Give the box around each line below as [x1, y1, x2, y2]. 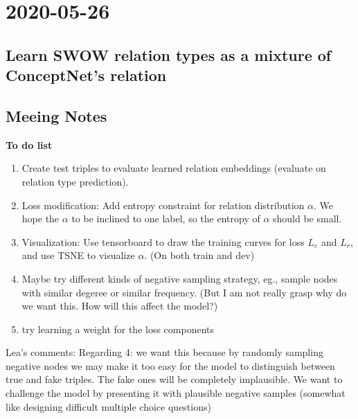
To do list [6, 137, 53, 152]
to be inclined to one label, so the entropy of [71, 211, 260, 226]
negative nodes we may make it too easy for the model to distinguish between [6, 358, 335, 373]
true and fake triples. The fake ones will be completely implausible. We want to [6, 372, 343, 386]
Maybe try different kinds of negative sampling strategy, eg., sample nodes [21, 271, 338, 285]
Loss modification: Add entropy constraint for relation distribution [21, 197, 305, 212]
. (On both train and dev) [144, 248, 255, 262]
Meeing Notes [6, 105, 107, 126]
